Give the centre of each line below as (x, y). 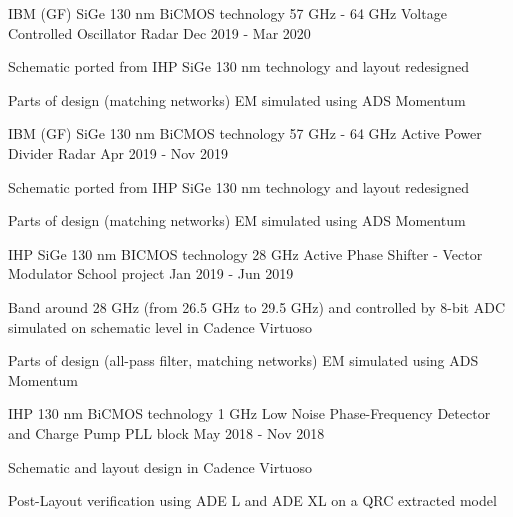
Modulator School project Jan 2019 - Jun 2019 (151, 273)
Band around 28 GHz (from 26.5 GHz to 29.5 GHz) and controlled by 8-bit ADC (257, 306)
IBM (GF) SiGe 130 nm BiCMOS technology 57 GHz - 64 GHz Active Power (245, 133)
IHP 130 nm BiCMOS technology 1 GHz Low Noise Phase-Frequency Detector (249, 413)
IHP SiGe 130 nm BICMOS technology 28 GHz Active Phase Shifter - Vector (245, 253)
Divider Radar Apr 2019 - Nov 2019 (118, 152)
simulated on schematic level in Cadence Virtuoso (160, 326)
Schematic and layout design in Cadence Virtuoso (160, 466)
